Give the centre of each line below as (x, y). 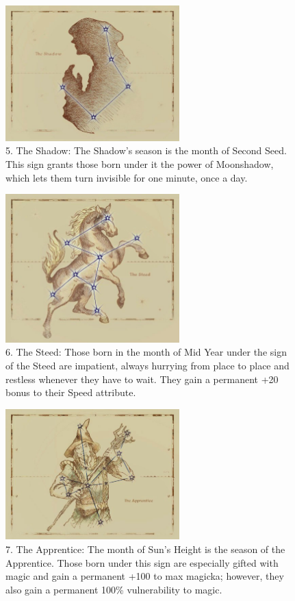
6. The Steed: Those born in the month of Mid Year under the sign (146, 352)
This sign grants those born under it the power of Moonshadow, (140, 163)
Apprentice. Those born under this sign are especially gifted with (142, 562)
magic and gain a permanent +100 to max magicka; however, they (145, 576)
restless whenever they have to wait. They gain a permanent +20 (142, 379)
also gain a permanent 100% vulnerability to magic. (114, 589)
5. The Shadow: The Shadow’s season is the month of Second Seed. (146, 150)
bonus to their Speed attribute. (71, 392)
